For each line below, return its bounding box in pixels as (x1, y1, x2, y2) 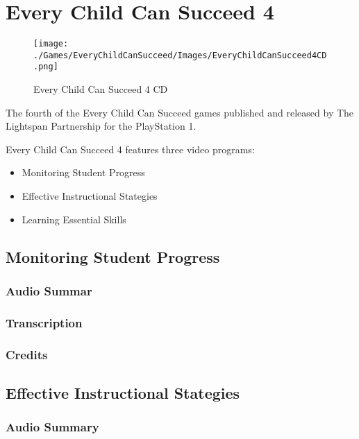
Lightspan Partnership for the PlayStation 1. (6, 119, 197, 133)
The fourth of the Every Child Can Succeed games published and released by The (6, 105, 354, 119)
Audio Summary (6, 418, 99, 436)
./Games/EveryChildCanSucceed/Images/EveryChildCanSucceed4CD (33, 50, 327, 60)
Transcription (6, 313, 83, 331)
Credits (6, 345, 48, 363)
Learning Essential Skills (22, 212, 126, 226)
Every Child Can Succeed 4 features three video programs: (6, 141, 255, 156)
